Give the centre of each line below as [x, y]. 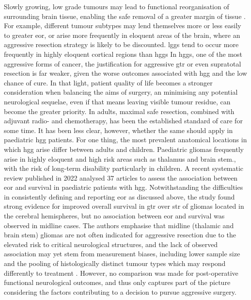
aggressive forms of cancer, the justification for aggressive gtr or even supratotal [123, 63]
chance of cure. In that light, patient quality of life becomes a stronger [108, 82]
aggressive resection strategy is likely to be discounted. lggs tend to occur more [121, 44]
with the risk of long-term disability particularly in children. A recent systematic [124, 168]
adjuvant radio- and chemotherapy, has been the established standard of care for [123, 121]
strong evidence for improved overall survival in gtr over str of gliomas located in [124, 206]
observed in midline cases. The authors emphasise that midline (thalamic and [119, 225]
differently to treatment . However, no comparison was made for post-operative [121, 273]
